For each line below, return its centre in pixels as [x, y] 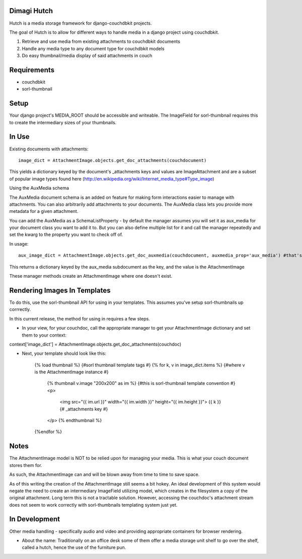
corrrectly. [20, 309]
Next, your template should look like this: [64, 353]
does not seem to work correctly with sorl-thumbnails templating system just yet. [93, 505]
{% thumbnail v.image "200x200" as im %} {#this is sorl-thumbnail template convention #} [141, 383]
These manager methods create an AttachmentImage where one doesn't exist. [91, 276]
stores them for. [26, 465]
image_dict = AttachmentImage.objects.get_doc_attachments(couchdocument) [112, 160]
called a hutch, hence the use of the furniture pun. [74, 547]
